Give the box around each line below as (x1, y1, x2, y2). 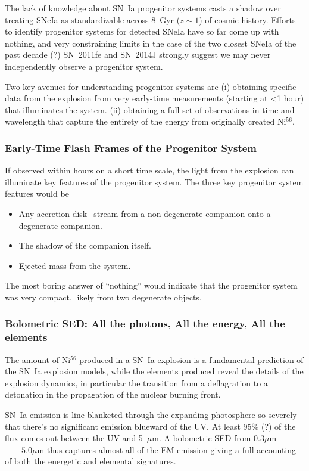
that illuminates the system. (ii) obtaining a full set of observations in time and (5, 103, 295, 116)
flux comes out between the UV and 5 (5, 432, 143, 444)
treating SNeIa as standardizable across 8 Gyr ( (5, 13, 180, 26)
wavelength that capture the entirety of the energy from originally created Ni (5, 115, 286, 128)
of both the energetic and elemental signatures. (5, 455, 176, 467)
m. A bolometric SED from (152, 432, 251, 444)
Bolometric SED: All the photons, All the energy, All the (5, 316, 285, 331)
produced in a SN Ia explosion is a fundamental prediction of (79, 353, 304, 365)
